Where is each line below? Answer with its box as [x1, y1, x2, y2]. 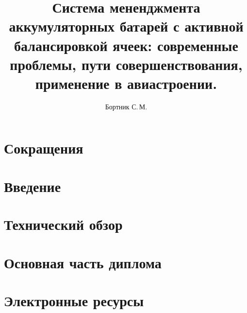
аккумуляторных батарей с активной [9, 16, 244, 36]
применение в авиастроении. [35, 73, 217, 93]
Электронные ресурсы [4, 290, 144, 310]
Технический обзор [4, 214, 123, 234]
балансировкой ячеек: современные [14, 35, 238, 55]
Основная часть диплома [4, 252, 162, 272]
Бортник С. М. [105, 101, 148, 111]
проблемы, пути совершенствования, [10, 54, 243, 74]
